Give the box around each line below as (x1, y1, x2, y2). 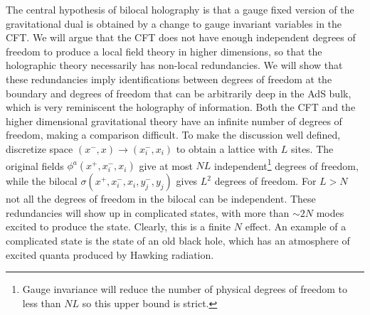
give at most (139, 158, 193, 173)
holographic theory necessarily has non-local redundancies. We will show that (6, 58, 343, 73)
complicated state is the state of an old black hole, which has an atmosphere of (6, 233, 350, 247)
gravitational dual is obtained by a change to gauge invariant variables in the (6, 16, 342, 31)
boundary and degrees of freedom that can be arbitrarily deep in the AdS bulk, (6, 85, 351, 100)
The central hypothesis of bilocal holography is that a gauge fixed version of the (6, 2, 354, 16)
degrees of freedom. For (214, 173, 317, 188)
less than (22, 295, 61, 310)
